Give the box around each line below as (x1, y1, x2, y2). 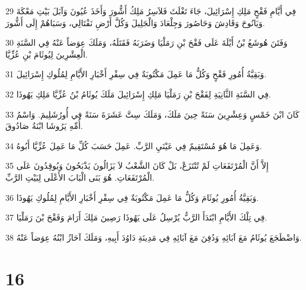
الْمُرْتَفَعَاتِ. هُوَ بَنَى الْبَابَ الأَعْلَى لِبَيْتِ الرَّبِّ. (5, 171, 155, 183)
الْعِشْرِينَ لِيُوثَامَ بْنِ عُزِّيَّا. (5, 48, 88, 60)
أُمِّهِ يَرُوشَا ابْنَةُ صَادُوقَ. (5, 119, 83, 132)
